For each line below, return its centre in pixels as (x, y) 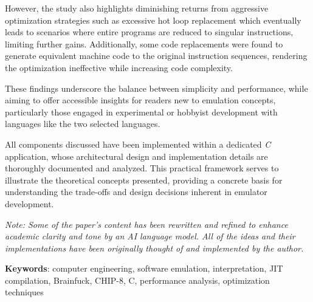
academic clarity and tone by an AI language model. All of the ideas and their (150, 236)
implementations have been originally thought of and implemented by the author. (154, 248)
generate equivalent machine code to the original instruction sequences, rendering (156, 56)
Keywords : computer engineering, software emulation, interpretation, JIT (144, 268)
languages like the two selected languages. (83, 124)
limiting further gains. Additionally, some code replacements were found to (144, 43)
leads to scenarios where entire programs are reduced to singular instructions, (149, 32)
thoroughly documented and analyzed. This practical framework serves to (142, 168)
